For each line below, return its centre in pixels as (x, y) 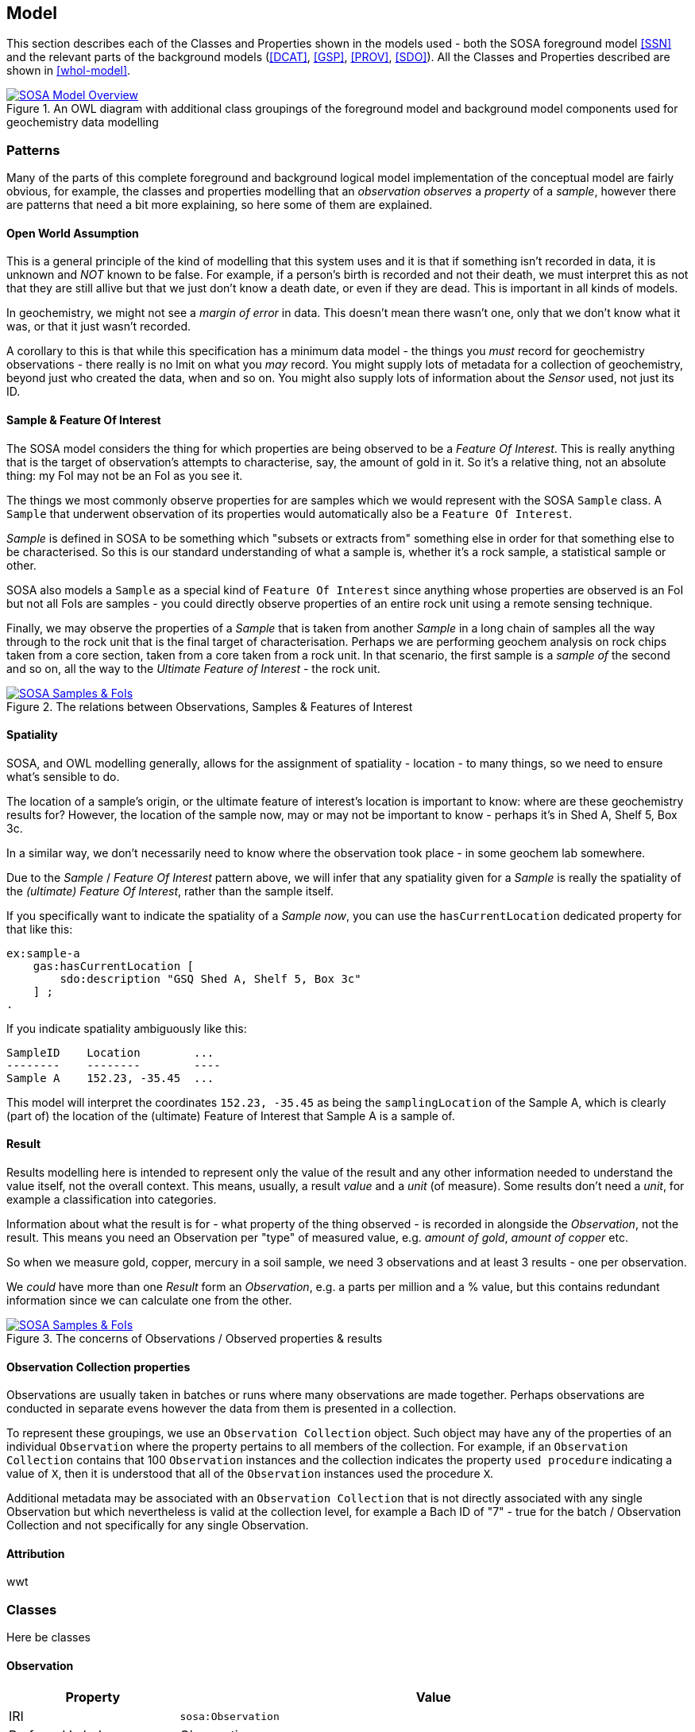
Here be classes (48, 1637)
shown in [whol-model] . (69, 71)
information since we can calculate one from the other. (149, 1301)
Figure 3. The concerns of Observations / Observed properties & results (195, 1339)
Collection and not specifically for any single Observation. (158, 1525)
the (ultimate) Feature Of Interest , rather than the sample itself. (170, 891)
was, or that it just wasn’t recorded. (99, 327)
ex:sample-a (43, 953)
